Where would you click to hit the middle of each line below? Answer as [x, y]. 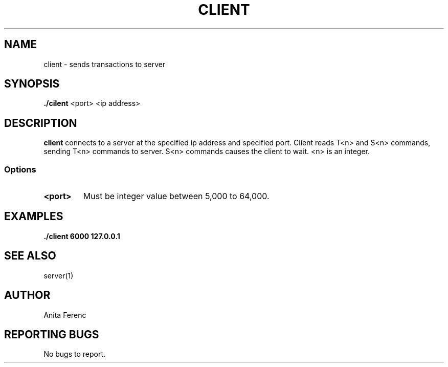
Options [20, 169]
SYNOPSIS [32, 84]
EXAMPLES [34, 217]
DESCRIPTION [41, 123]
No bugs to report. [75, 354]
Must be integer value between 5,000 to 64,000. [176, 196]
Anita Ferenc [65, 315]
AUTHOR [27, 295]
